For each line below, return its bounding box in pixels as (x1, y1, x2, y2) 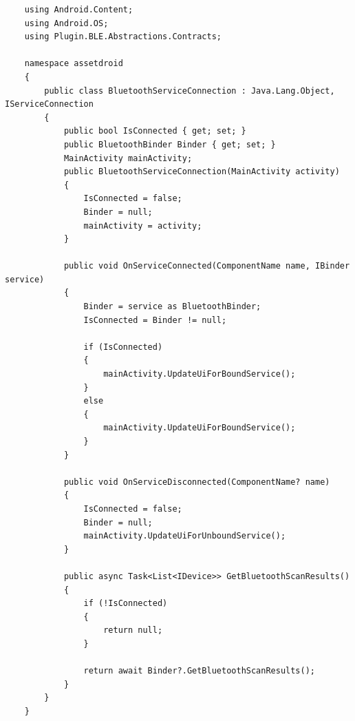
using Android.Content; (24, 5, 133, 14)
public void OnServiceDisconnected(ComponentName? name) (63, 477, 330, 487)
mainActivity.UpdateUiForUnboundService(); (83, 531, 286, 541)
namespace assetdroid (24, 59, 123, 69)
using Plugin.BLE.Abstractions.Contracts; (24, 32, 222, 42)
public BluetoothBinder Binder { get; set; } (63, 139, 276, 149)
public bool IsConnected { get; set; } (63, 126, 246, 136)
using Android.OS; (24, 18, 109, 28)
